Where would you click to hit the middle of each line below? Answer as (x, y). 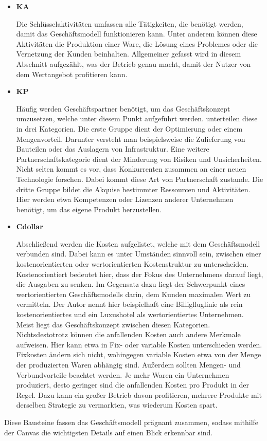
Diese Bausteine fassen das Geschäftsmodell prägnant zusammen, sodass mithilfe (131, 422)
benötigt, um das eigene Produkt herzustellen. (89, 209)
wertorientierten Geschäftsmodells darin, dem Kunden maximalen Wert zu (133, 294)
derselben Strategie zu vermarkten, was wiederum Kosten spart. (117, 405)
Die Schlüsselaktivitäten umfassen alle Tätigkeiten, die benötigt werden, (130, 23)
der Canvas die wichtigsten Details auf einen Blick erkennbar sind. (109, 432)
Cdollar (30, 226)
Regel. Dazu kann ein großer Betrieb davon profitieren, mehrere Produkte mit (139, 394)
